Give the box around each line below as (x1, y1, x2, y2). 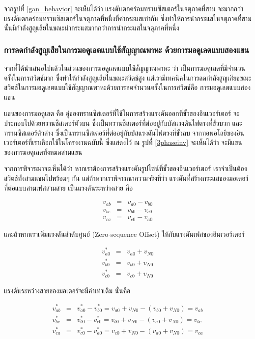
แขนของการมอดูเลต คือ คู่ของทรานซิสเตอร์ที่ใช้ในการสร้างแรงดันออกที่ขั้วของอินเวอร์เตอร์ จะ (4, 108, 240, 118)
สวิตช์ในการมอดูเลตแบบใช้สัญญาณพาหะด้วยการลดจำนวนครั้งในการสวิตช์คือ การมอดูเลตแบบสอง (4, 82, 251, 92)
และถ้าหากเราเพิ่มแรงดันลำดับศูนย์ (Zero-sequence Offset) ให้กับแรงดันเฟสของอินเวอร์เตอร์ (4, 228, 245, 239)
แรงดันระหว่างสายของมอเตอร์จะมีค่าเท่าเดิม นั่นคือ (4, 285, 131, 295)
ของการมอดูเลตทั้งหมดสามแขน (4, 146, 83, 157)
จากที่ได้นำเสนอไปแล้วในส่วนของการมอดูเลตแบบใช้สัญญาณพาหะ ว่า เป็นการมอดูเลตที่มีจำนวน (4, 63, 246, 73)
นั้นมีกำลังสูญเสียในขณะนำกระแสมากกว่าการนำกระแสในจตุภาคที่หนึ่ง (4, 23, 179, 33)
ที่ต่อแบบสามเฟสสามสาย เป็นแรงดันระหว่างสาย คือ (4, 182, 133, 193)
